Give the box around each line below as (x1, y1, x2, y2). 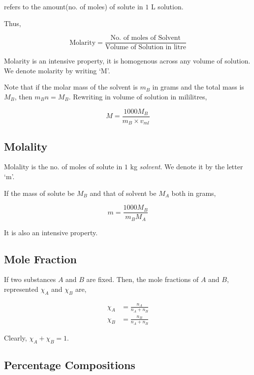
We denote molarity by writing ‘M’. (4, 65, 110, 75)
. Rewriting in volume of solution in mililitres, (68, 92, 207, 102)
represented (4, 284, 38, 294)
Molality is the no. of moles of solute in (4, 161, 123, 172)
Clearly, (4, 332, 27, 343)
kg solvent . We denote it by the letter (130, 161, 243, 172)
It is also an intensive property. (4, 227, 98, 237)
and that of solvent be (90, 187, 157, 198)
